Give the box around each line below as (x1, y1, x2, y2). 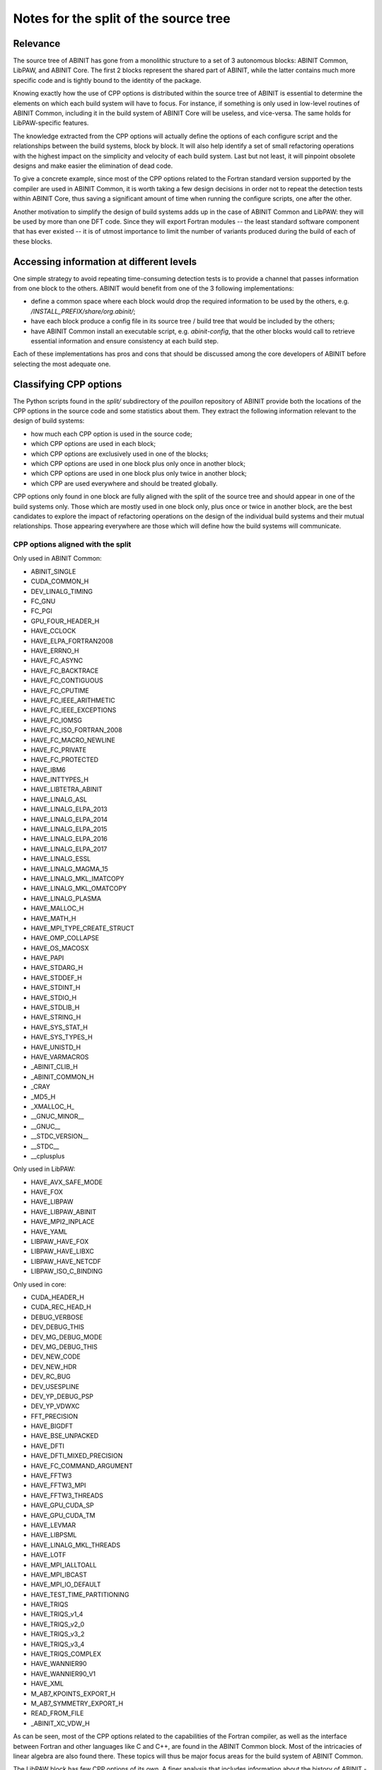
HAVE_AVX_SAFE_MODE (30, 1177, 103, 1186)
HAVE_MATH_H (30, 914, 76, 923)
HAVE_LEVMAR (30, 1521, 76, 1529)
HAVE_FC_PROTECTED (30, 755, 99, 764)
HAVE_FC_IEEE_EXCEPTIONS (30, 706, 117, 714)
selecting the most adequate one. (13, 360, 111, 368)
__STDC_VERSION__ (30, 1132, 88, 1141)
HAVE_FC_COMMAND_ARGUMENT (30, 1461, 134, 1470)
